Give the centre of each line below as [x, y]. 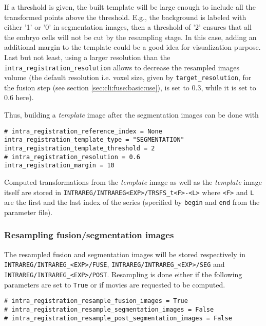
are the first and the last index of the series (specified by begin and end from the [132, 202]
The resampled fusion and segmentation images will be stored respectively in [125, 254]
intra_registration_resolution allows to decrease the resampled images [122, 67]
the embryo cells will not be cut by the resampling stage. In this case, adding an [130, 37]
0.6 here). [19, 97]
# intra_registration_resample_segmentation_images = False [109, 309]
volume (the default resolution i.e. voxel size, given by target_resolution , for [128, 77]
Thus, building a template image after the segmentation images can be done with [131, 115]
